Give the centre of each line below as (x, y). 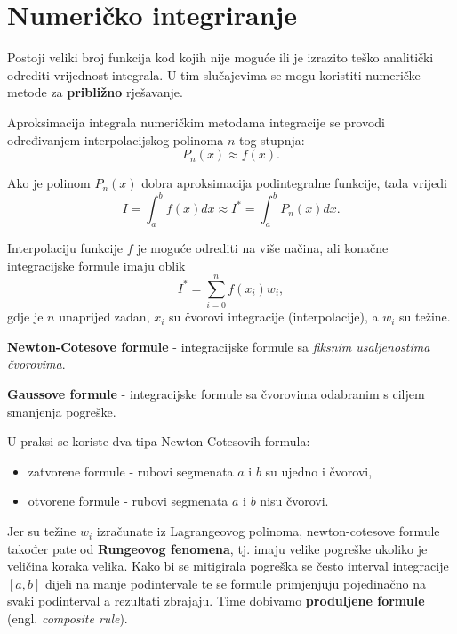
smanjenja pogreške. (62, 411)
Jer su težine (42, 531)
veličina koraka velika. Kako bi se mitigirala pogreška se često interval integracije (228, 566)
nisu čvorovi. (294, 501)
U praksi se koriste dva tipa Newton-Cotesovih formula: (159, 441)
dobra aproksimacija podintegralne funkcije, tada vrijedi (294, 183)
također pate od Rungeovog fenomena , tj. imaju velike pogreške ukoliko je (217, 548)
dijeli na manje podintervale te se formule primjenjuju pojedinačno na (236, 583)
